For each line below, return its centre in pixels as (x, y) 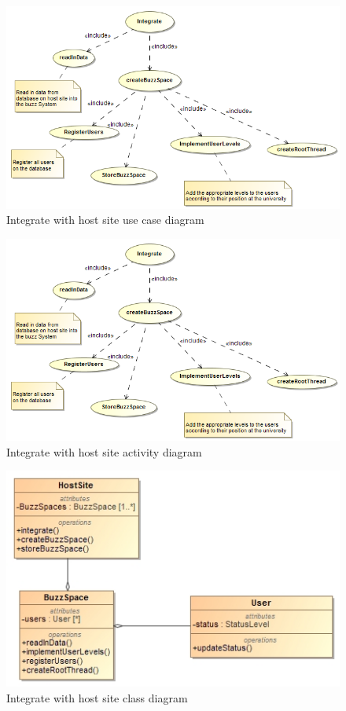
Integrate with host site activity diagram (104, 451)
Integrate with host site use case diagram (105, 220)
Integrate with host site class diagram (97, 697)
